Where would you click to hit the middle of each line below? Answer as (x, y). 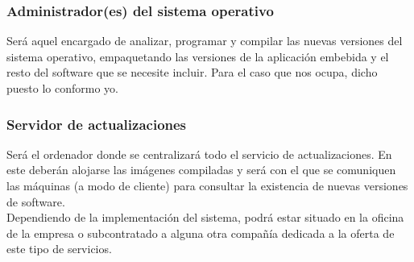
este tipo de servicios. (59, 249)
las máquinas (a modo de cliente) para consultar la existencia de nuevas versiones (207, 185)
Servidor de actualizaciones (97, 124)
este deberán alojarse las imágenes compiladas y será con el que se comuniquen (201, 170)
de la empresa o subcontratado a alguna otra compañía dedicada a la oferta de (201, 233)
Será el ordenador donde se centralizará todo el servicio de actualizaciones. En (199, 154)
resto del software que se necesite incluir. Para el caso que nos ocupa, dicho (192, 72)
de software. (36, 201)
